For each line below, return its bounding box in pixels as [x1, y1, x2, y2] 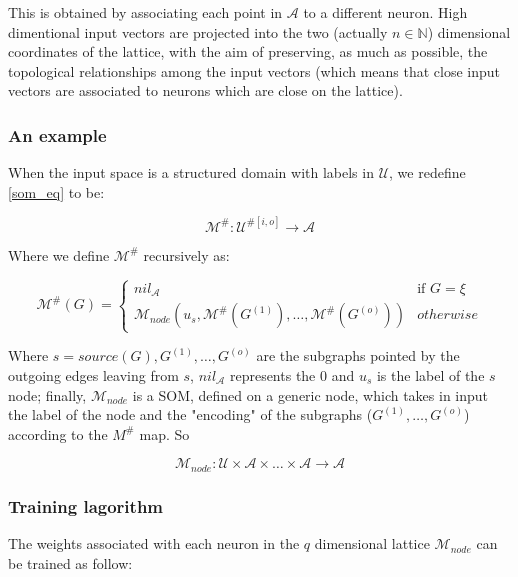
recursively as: [143, 244, 230, 265]
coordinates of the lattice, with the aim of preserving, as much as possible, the [8, 41, 488, 62]
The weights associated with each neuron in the [8, 533, 300, 554]
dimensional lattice [314, 533, 430, 554]
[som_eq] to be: [8, 181, 105, 202]
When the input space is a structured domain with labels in [8, 162, 374, 183]
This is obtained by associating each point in [8, 2, 283, 22]
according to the [8, 423, 108, 444]
